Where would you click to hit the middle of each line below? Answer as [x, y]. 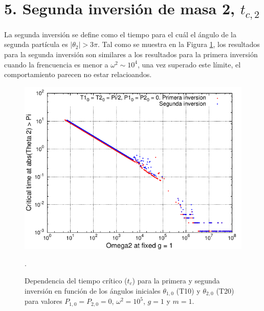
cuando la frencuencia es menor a [56, 64]
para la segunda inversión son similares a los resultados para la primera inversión [131, 54]
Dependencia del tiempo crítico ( [76, 280]
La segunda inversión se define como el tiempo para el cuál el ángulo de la [120, 34]
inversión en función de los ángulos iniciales [93, 290]
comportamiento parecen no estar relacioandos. [78, 74]
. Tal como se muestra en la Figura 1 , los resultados [179, 44]
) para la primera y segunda [176, 280]
